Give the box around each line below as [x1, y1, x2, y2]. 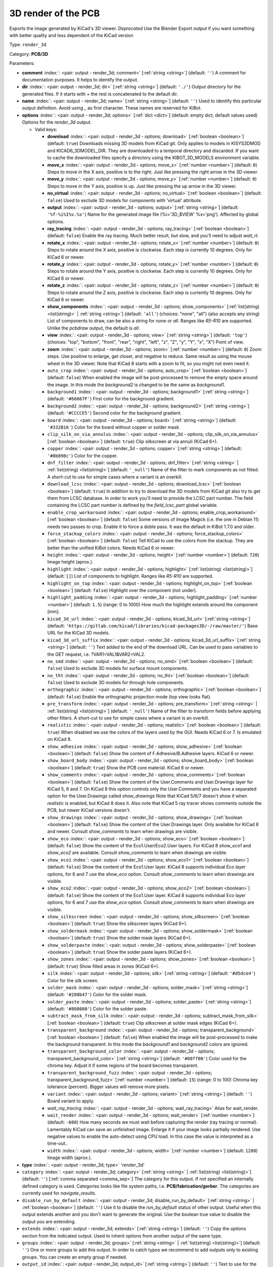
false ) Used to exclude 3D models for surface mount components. [47, 665, 189, 672]
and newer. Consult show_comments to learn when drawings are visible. [47, 829, 198, 835]
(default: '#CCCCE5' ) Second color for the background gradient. [47, 410, 182, 416]
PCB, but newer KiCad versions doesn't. [47, 807, 131, 813]
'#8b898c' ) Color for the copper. [47, 453, 118, 459]
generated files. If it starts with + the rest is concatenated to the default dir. [22, 91, 178, 97]
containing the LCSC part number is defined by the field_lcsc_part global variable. [47, 502, 218, 508]
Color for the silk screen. [47, 977, 99, 983]
